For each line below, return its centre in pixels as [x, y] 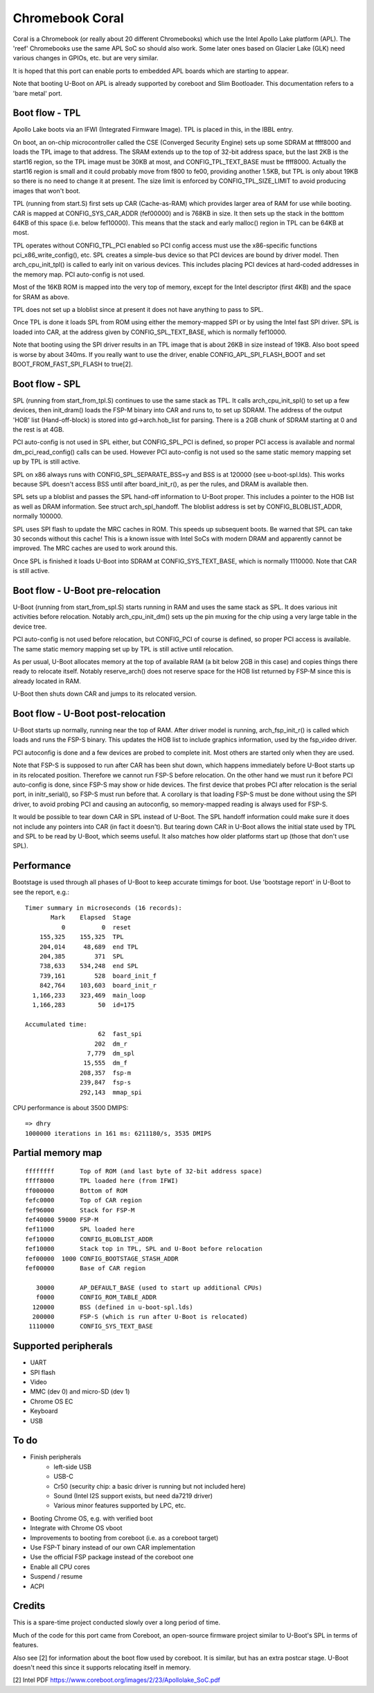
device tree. [30, 626]
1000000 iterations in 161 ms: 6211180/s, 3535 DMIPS [118, 1133]
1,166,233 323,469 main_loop [89, 995]
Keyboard [44, 1411]
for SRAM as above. [41, 297]
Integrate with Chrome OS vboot [76, 1528]
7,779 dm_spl [111, 1053]
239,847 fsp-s [106, 1082]
